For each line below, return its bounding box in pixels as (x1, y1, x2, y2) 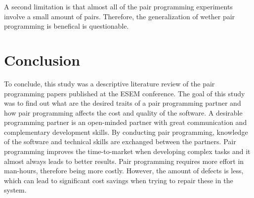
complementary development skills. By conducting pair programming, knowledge (4, 126, 248, 137)
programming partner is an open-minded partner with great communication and (4, 117, 247, 127)
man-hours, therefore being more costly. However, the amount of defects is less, (4, 165, 244, 176)
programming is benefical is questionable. (4, 21, 129, 31)
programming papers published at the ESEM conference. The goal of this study (4, 88, 245, 98)
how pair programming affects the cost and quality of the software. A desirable (4, 107, 243, 118)
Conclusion (4, 49, 81, 70)
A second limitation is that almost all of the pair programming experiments (4, 1, 233, 11)
